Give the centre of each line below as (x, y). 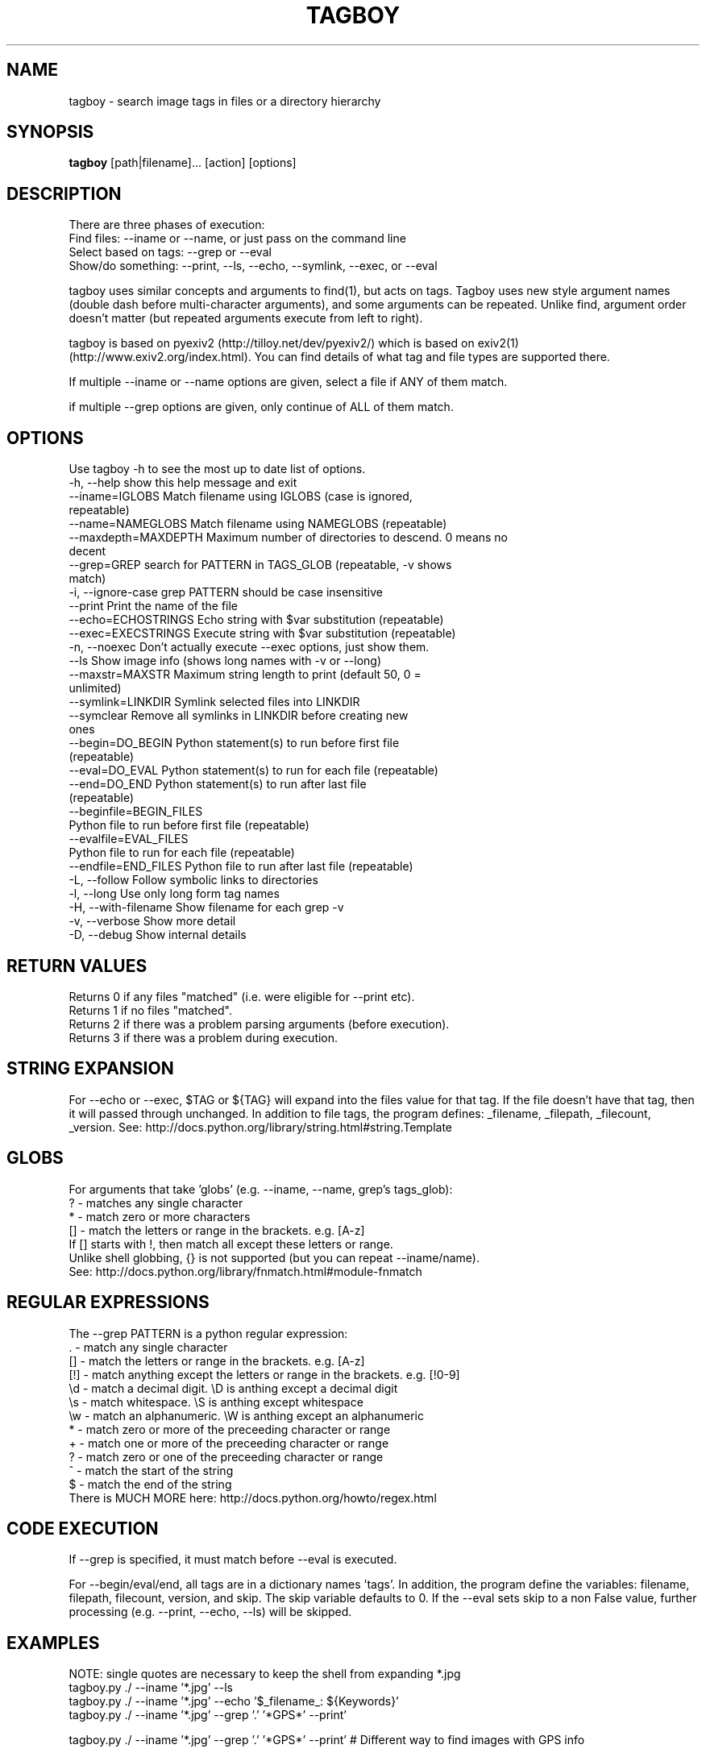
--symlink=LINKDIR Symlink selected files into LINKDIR (214, 702)
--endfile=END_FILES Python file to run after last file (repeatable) (241, 866)
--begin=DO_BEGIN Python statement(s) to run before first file (234, 743)
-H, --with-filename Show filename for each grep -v (206, 908)
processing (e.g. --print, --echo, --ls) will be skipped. (210, 1612)
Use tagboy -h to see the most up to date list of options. (217, 469)
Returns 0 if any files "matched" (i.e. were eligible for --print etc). (242, 996)
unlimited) (95, 688)
